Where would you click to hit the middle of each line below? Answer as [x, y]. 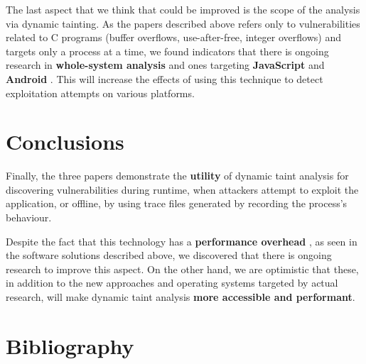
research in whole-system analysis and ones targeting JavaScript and [165, 65]
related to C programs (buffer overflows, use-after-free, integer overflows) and [173, 37]
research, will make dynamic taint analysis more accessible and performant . [181, 297]
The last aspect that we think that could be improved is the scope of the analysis [183, 9]
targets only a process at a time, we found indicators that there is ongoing [167, 51]
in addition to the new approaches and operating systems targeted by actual [172, 283]
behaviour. [29, 217]
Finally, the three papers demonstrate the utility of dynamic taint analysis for [177, 176]
